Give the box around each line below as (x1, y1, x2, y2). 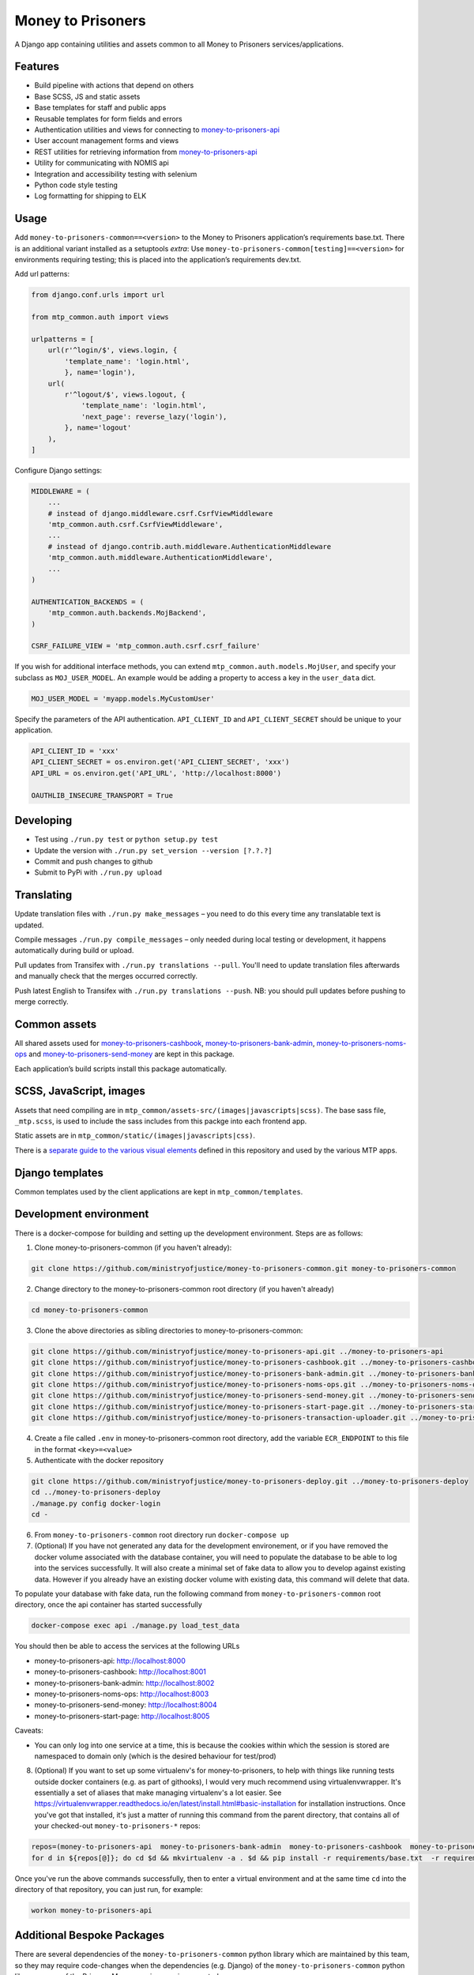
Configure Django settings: (14, 465, 103, 475)
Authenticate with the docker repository (34, 1455, 164, 1465)
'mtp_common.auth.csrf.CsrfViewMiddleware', (47, 520, 224, 529)
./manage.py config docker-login (31, 1499, 161, 1508)
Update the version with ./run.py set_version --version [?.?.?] (34, 845, 273, 855)
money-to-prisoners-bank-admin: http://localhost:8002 (34, 1678, 215, 1687)
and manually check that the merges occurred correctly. (14, 972, 197, 981)
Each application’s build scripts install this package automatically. (14, 1063, 228, 1074)
